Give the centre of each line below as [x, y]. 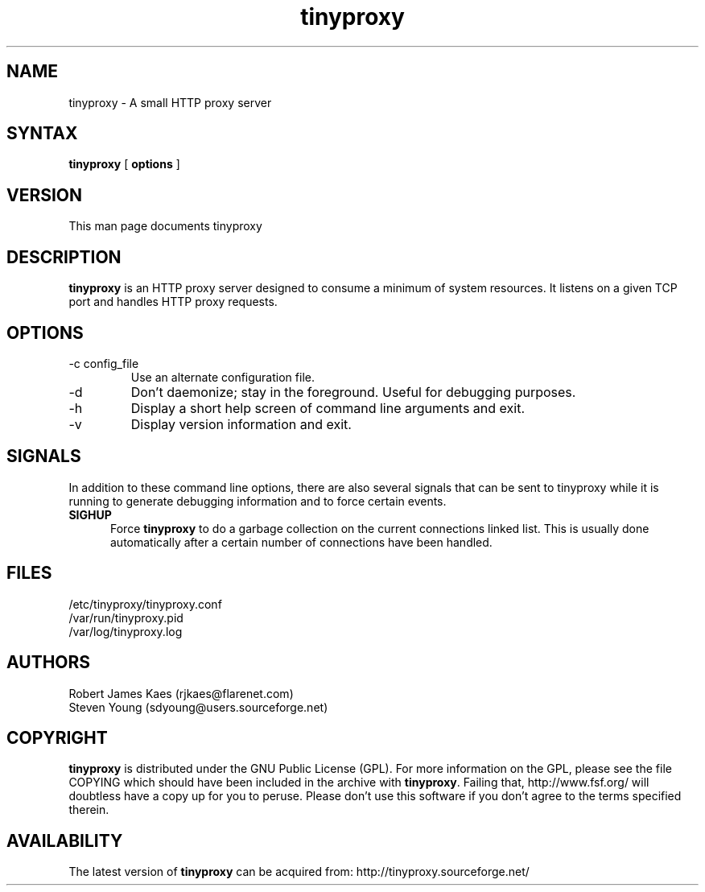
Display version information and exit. [241, 424]
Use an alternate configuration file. [223, 377]
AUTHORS [49, 663]
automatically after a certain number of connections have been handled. [301, 542]
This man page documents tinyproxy [165, 226]
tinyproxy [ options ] [124, 164]
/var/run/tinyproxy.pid [126, 617]
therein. [89, 810]
